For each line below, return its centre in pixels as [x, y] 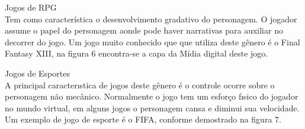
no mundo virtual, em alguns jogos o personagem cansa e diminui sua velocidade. [152, 107]
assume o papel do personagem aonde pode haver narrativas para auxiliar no [144, 30]
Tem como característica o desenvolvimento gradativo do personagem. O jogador [151, 19]
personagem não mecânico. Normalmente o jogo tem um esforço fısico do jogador [152, 96]
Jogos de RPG [31, 7]
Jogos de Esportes [37, 73]
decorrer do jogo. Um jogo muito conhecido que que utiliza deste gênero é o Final [152, 42]
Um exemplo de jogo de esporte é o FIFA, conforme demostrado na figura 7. [143, 119]
